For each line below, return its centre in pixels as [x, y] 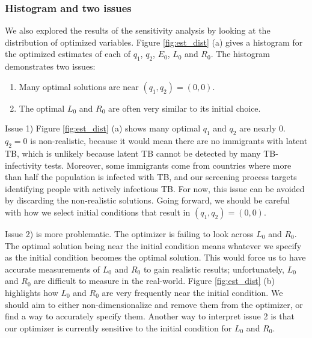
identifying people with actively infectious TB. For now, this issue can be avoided [155, 188]
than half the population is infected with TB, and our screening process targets [151, 177]
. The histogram [240, 54]
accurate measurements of [53, 269]
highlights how [32, 292]
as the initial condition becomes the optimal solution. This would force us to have [155, 257]
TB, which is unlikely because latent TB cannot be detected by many [133, 153]
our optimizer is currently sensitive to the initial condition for [118, 327]
